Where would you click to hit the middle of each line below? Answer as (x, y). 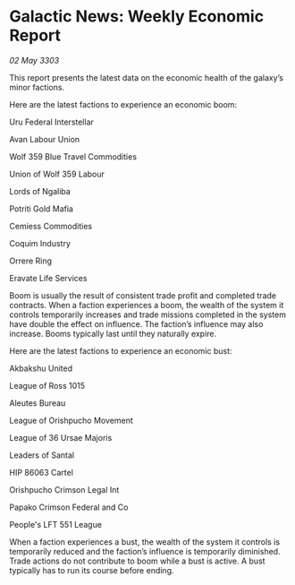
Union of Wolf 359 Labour (57, 174)
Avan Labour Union (45, 139)
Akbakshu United (41, 368)
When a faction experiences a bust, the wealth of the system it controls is (144, 542)
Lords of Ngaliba (40, 191)
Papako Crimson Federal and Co (69, 507)
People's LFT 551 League (56, 524)
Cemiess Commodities (51, 226)
